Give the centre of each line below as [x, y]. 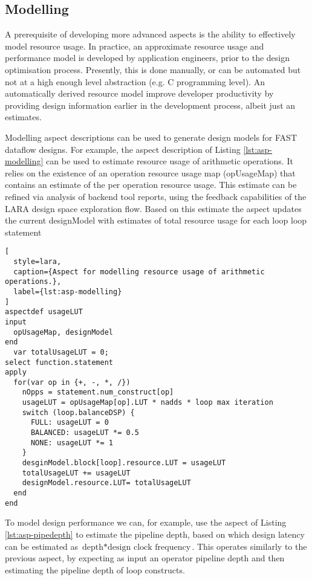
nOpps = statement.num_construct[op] [98, 392]
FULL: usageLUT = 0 [70, 423]
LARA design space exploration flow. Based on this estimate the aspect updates [153, 208]
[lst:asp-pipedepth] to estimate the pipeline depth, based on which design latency [155, 534]
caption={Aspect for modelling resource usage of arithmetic [139, 272]
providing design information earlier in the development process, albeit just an [150, 105]
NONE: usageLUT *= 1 [72, 443]
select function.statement [59, 362]
